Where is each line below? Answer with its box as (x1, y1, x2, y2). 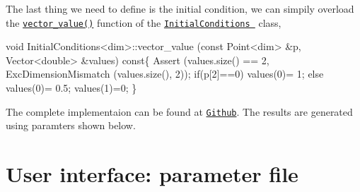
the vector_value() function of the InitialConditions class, (6, 15, 281, 30)
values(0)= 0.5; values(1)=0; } (6, 80, 137, 95)
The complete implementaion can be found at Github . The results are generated (6, 104, 353, 119)
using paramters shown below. (6, 118, 136, 133)
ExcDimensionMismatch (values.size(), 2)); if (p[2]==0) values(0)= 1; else (6, 66, 324, 81)
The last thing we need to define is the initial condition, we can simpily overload (6, 1, 354, 16)
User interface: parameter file (6, 160, 298, 188)
